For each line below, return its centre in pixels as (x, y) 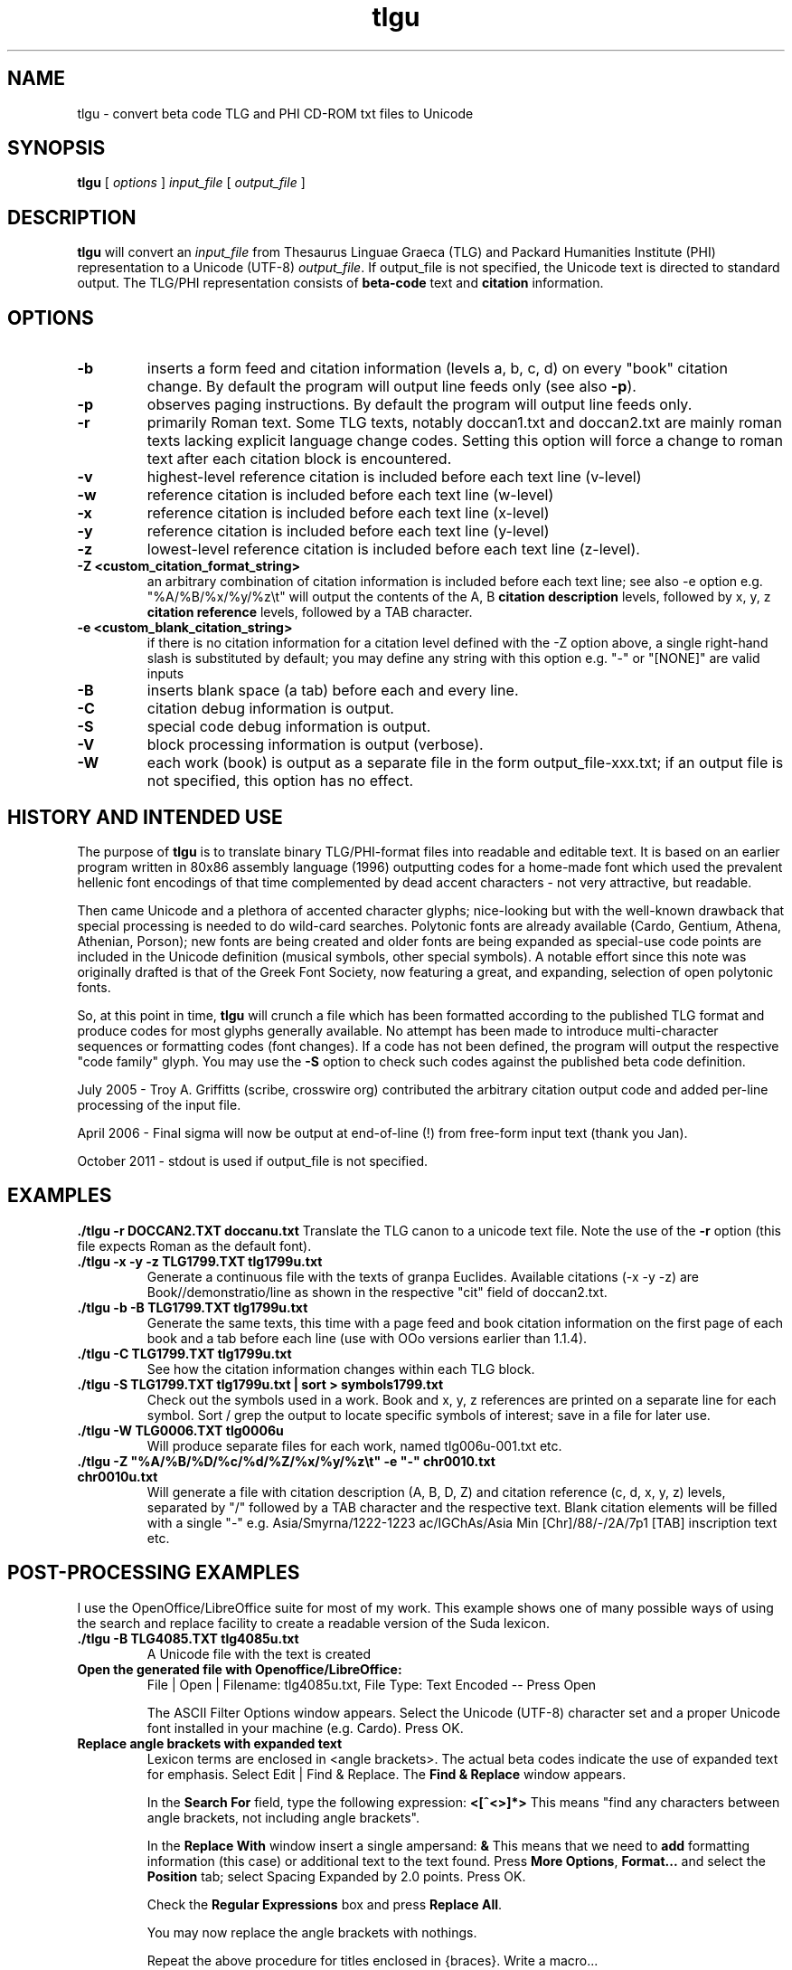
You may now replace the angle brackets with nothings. (312, 1932)
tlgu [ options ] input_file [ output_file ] (191, 183)
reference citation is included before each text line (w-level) (350, 495)
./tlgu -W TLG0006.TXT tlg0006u (180, 1430)
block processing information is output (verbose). (315, 745)
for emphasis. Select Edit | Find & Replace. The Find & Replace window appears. (387, 1774)
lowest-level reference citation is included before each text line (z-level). (393, 549)
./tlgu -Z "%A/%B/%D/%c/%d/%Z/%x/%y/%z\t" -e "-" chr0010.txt (286, 1461)
